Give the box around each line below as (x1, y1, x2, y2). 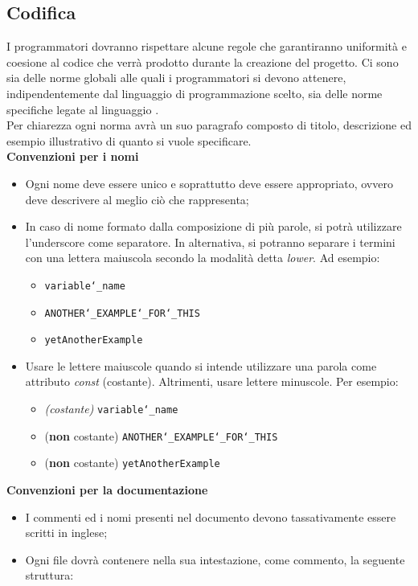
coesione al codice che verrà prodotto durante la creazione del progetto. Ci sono (6, 53, 399, 70)
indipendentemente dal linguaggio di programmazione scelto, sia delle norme (6, 84, 383, 101)
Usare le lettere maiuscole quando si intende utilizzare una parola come (25, 357, 377, 374)
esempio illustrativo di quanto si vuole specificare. (6, 132, 252, 149)
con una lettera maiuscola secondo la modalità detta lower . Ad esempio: (25, 249, 380, 266)
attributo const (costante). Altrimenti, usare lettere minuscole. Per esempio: (25, 373, 399, 390)
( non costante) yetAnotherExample (44, 454, 220, 471)
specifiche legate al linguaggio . (6, 100, 159, 117)
